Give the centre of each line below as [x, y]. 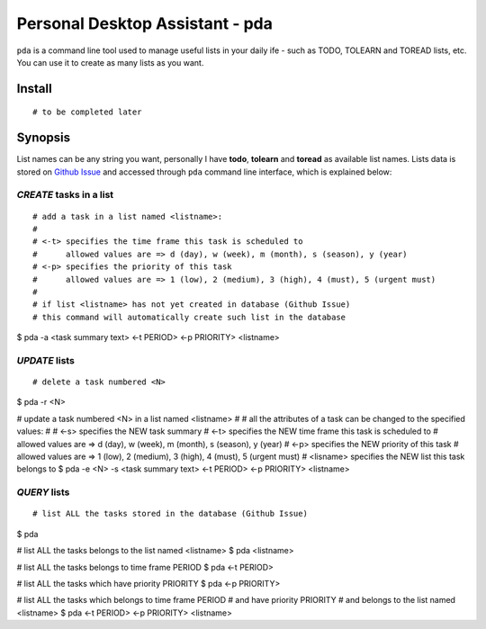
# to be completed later [87, 112]
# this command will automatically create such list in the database [189, 317]
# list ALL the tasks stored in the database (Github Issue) [170, 514]
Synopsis [44, 138]
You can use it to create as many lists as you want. [110, 62]
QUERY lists [43, 492]
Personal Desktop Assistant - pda [145, 23]
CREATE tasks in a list [65, 195]
